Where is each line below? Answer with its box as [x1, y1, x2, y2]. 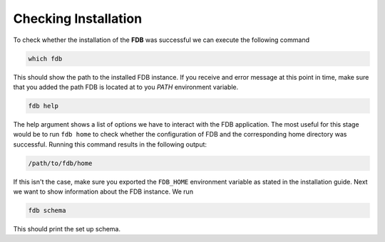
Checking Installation [13, 11, 143, 26]
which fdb [28, 54, 63, 63]
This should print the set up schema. [13, 224, 121, 233]
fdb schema [28, 206, 66, 214]
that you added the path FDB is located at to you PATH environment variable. [13, 83, 239, 91]
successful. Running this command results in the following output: [13, 140, 207, 149]
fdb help [28, 102, 59, 110]
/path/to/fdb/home [28, 159, 93, 167]
